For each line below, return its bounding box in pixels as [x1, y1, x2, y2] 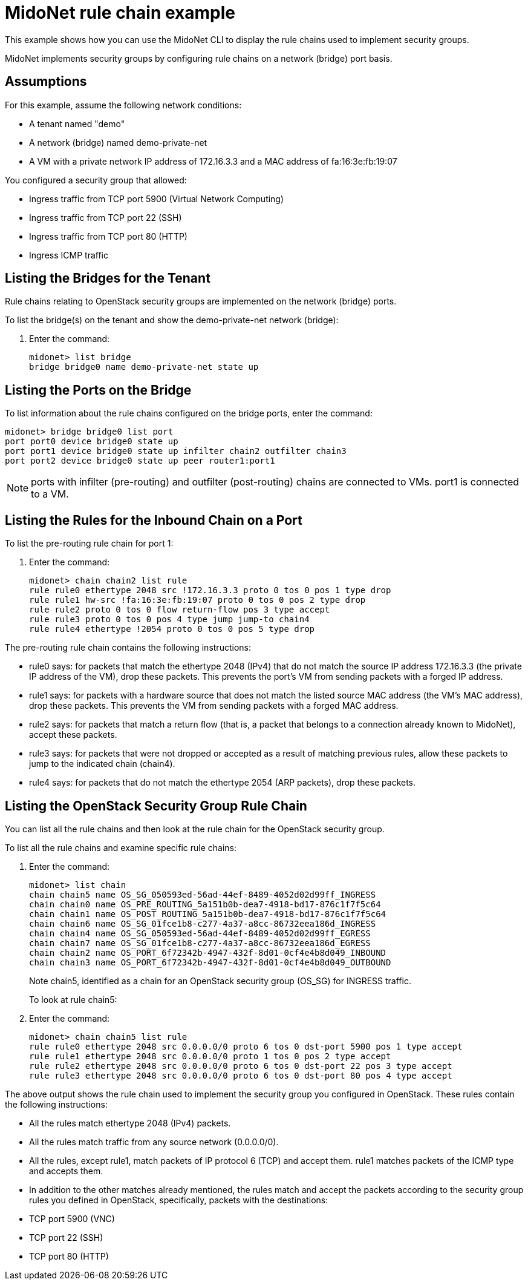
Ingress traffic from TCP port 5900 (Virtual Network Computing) [29, 193, 284, 204]
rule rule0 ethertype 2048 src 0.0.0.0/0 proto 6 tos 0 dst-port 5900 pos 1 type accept [29, 1041, 463, 1051]
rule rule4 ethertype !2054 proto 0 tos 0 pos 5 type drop [29, 624, 315, 634]
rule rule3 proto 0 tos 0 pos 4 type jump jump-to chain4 [29, 614, 310, 625]
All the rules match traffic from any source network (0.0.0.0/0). [29, 1136, 279, 1147]
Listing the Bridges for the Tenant [5, 271, 210, 286]
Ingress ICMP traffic [29, 249, 108, 260]
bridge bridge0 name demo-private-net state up [29, 362, 259, 372]
